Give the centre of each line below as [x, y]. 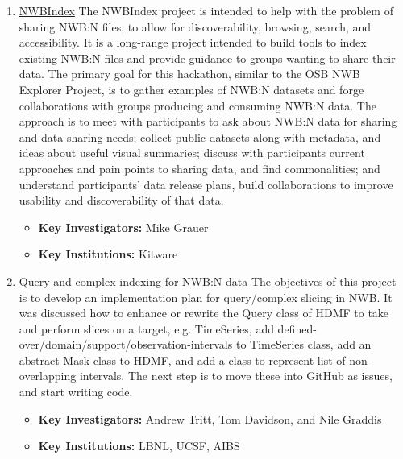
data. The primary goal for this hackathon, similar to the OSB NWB [189, 74]
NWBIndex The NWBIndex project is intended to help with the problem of [206, 10]
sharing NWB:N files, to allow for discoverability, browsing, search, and [195, 26]
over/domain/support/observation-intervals [126, 344]
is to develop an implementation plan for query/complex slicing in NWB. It [206, 297]
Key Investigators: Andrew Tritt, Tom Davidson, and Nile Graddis [210, 418]
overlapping [48, 376]
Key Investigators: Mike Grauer [123, 227]
